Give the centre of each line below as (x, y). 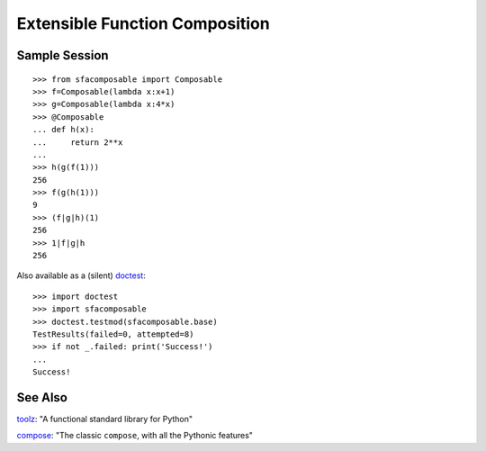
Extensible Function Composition (143, 23)
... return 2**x (78, 142)
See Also (42, 397)
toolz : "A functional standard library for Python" (105, 419)
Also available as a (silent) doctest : (81, 275)
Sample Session (63, 55)
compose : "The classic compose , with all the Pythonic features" (135, 436)
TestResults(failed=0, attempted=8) (113, 334)
